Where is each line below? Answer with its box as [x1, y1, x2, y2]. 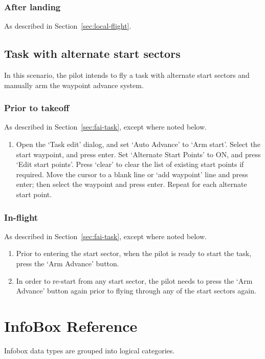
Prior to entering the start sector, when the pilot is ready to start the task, [16, 248, 252, 259]
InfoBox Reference [4, 315, 138, 336]
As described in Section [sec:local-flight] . [4, 20, 131, 31]
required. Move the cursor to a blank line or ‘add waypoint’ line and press [16, 168, 248, 179]
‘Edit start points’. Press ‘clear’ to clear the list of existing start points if [16, 159, 244, 170]
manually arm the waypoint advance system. [4, 79, 144, 90]
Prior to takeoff [4, 101, 70, 114]
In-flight [4, 210, 38, 223]
